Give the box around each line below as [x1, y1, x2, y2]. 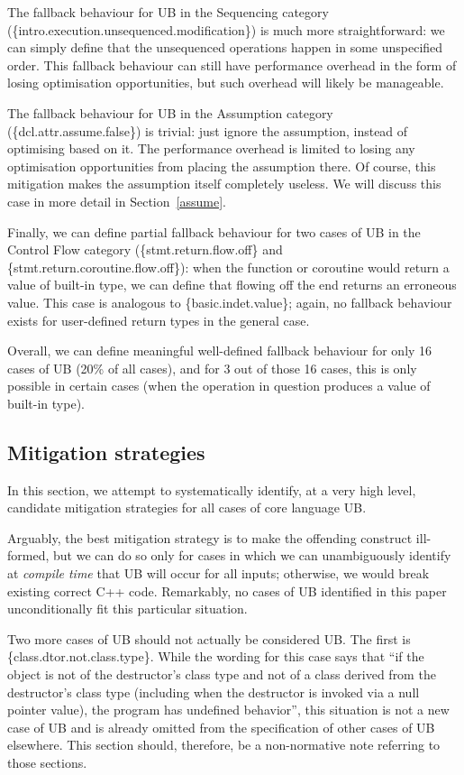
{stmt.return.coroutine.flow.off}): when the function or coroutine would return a [7, 257, 450, 276]
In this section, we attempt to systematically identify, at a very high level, [7, 480, 416, 499]
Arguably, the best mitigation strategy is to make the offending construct [7, 528, 413, 547]
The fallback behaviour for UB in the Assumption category [7, 103, 333, 122]
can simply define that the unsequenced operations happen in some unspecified [7, 38, 443, 57]
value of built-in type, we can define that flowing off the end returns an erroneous [7, 275, 457, 294]
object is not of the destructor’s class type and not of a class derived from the [7, 665, 436, 684]
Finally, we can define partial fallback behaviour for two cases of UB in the [7, 222, 421, 241]
